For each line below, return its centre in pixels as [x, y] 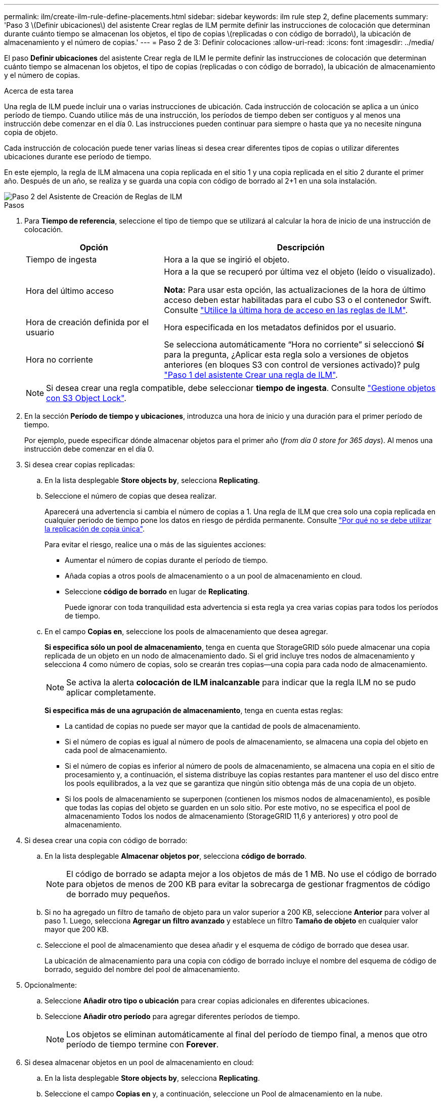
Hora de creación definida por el [87, 322]
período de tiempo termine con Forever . [143, 1044]
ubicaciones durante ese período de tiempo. [78, 157]
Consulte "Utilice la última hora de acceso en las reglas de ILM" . [286, 310]
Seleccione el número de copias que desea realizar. [131, 496]
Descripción [301, 247]
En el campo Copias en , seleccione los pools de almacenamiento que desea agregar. [186, 631]
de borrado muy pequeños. [118, 894]
